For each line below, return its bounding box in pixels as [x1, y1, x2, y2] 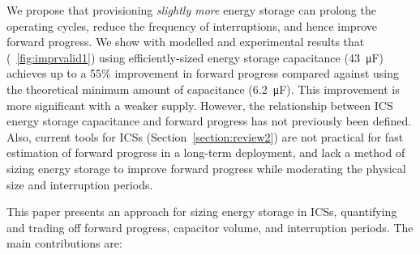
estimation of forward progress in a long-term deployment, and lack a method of [6, 144, 405, 161]
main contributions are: [6, 235, 122, 252]
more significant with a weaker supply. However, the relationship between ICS [6, 96, 393, 113]
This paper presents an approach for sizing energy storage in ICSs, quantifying [6, 203, 397, 220]
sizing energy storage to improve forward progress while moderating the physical [6, 159, 406, 176]
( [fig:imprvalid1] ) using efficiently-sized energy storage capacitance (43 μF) [6, 49, 384, 66]
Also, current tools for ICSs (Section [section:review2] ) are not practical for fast [6, 128, 404, 145]
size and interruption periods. [6, 176, 153, 193]
